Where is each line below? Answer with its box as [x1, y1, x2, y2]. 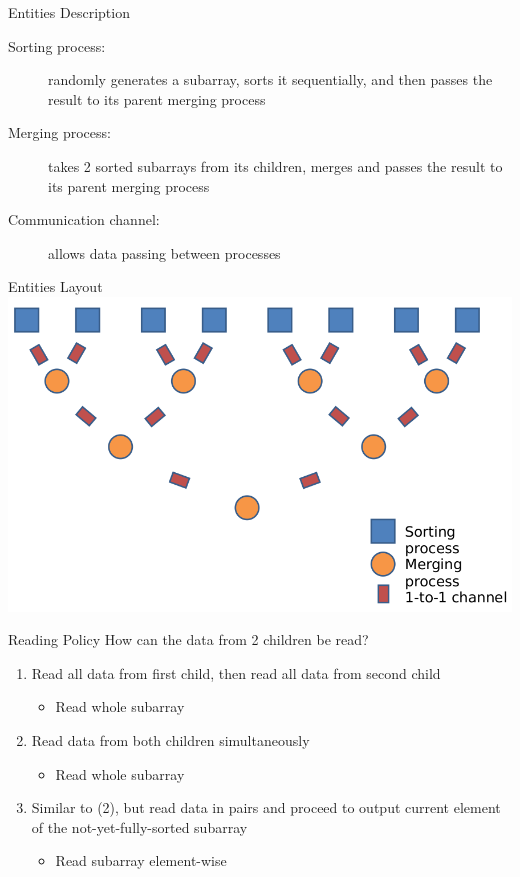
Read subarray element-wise [55, 850, 227, 871]
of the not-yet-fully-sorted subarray [31, 816, 248, 837]
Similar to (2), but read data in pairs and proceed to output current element [31, 797, 501, 818]
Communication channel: [8, 209, 160, 230]
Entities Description [8, 2, 130, 22]
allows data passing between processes [48, 242, 281, 263]
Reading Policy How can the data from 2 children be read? [8, 629, 369, 650]
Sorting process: [8, 35, 106, 56]
